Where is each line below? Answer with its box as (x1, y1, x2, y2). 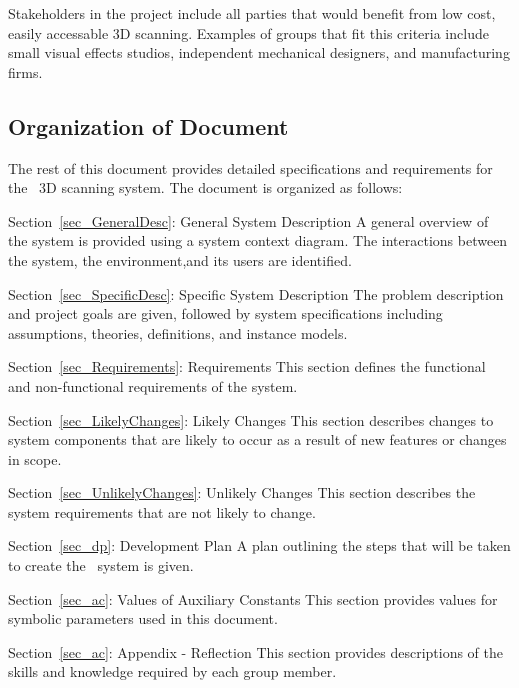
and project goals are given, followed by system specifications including (8, 303, 443, 324)
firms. (8, 61, 43, 82)
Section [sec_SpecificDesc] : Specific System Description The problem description (8, 283, 504, 304)
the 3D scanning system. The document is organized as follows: (8, 177, 403, 198)
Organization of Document (8, 110, 289, 141)
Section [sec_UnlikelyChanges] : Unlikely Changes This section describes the (8, 482, 476, 503)
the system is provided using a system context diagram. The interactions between (8, 230, 508, 251)
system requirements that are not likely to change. (8, 501, 316, 522)
